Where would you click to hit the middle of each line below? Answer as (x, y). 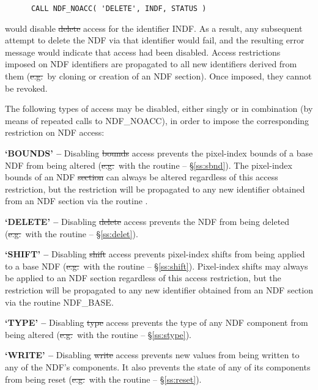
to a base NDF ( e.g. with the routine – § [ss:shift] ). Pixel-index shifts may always (157, 266)
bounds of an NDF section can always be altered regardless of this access (142, 177)
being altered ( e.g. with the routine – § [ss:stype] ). (98, 334)
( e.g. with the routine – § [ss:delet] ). (72, 233)
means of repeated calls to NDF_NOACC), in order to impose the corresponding (157, 120)
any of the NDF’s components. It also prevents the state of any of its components (158, 366)
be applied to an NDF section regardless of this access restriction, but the (143, 278)
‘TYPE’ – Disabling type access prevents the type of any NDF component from (157, 322)
